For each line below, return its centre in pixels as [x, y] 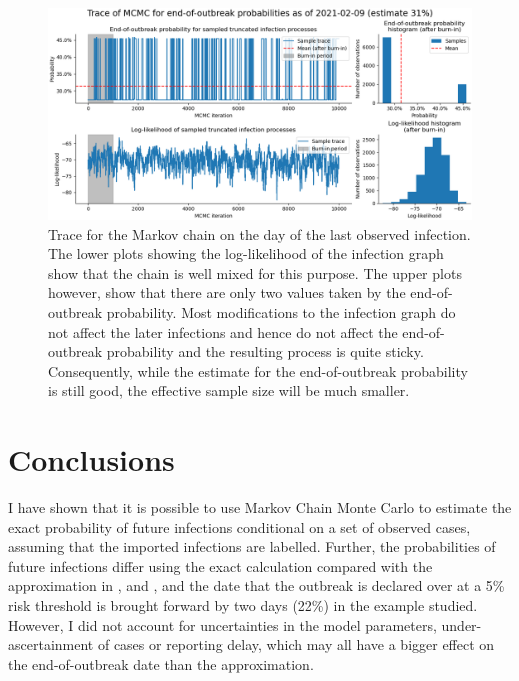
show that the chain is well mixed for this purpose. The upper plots [255, 272]
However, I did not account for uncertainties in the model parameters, [222, 624]
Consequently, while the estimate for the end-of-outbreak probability [258, 370]
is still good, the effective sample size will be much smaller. [229, 390]
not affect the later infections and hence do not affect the [223, 331]
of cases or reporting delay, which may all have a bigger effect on [296, 644]
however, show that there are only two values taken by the [227, 292]
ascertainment [51, 644]
